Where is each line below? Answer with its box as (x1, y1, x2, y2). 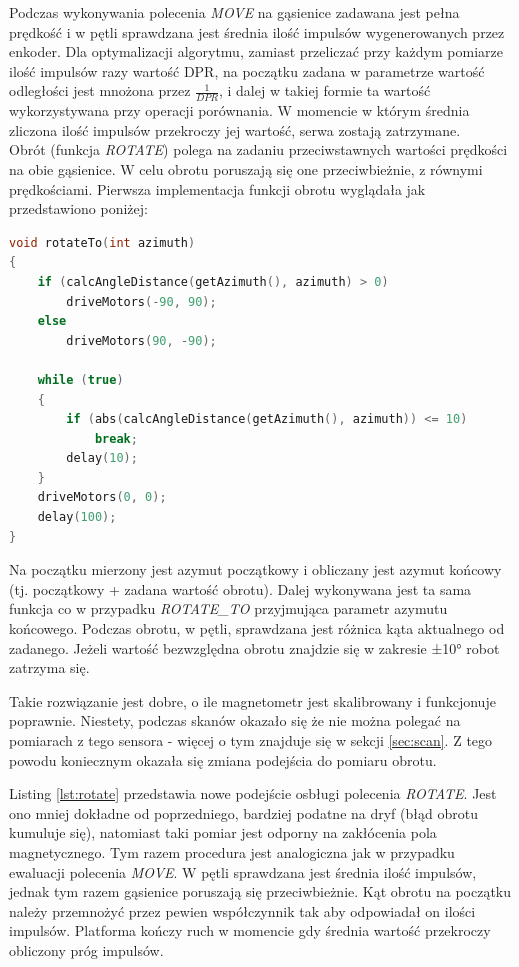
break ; (94, 431, 138, 446)
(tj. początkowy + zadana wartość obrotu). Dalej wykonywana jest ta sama (9, 578, 472, 599)
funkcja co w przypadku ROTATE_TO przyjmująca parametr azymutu (9, 598, 448, 619)
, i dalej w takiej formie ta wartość (218, 80, 431, 101)
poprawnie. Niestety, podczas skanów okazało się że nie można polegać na (9, 710, 461, 731)
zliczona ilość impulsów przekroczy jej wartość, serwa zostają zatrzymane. (9, 119, 461, 140)
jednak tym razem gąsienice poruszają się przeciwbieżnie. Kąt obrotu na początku (9, 881, 512, 902)
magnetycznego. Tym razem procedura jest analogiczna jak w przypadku (9, 841, 455, 862)
